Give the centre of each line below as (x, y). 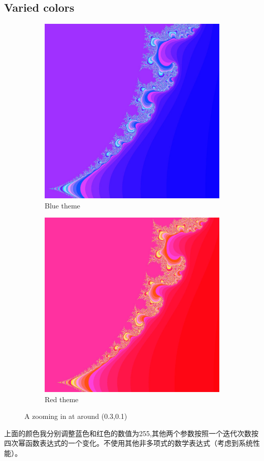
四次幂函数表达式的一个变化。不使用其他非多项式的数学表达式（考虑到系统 (128, 443)
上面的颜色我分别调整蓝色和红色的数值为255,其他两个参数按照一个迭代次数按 (131, 433)
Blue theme (62, 205)
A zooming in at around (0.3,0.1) (76, 416)
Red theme (62, 399)
